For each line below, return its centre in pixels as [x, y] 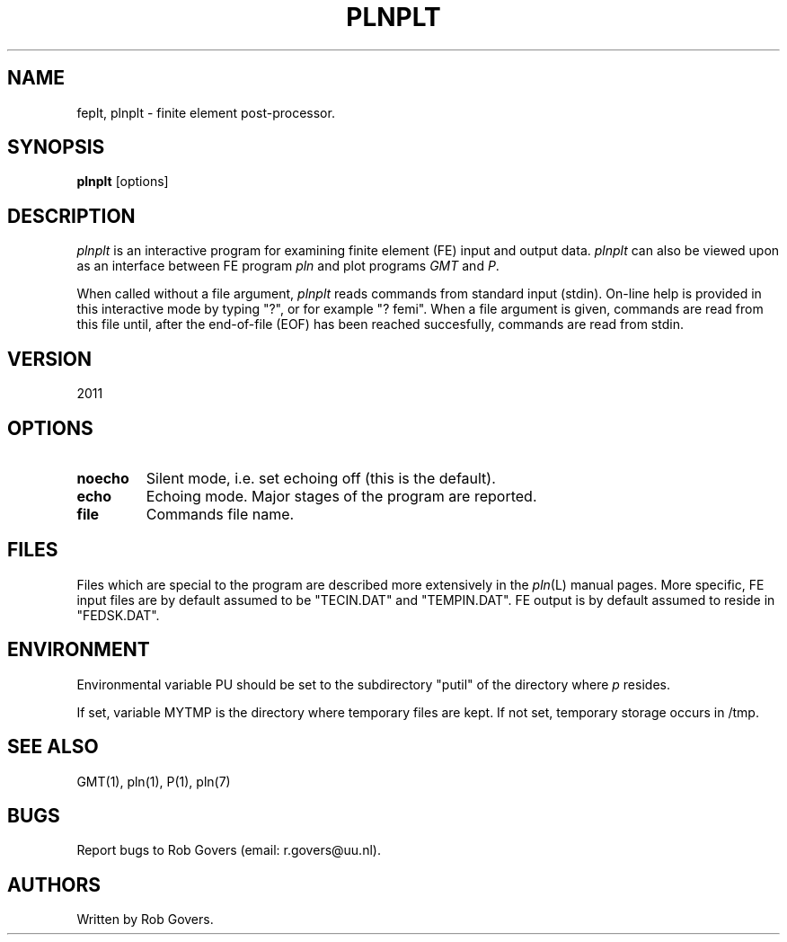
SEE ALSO [53, 747]
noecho [103, 478]
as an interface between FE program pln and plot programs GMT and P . [288, 266]
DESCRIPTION [71, 216]
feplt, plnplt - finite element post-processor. [206, 112]
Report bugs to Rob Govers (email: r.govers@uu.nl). [229, 850]
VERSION [50, 359]
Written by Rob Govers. [145, 920]
